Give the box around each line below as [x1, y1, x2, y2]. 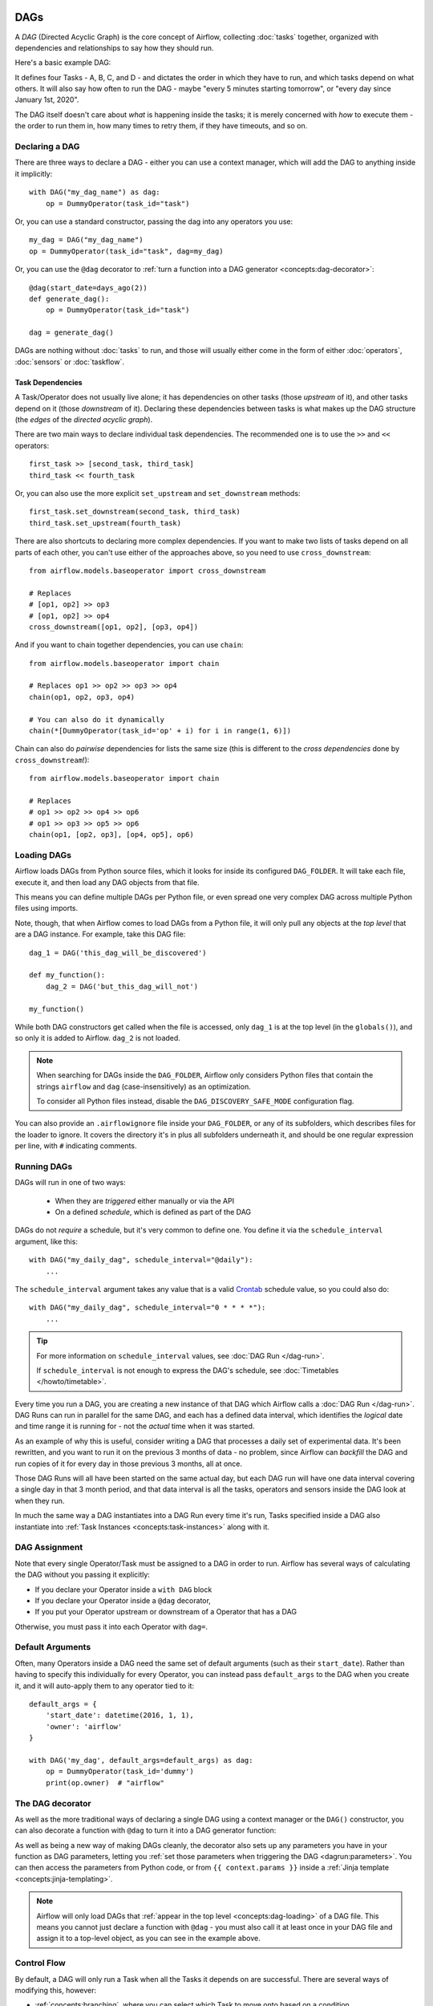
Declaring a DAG [14, 141, 80, 152]
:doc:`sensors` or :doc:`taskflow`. [14, 357, 124, 367]
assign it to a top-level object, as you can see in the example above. [36, 1934, 261, 1943]
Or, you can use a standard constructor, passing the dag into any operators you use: [14, 217, 293, 226]
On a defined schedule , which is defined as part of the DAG [55, 1208, 252, 1217]
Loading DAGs [14, 849, 72, 860]
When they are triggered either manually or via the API [55, 1196, 235, 1205]
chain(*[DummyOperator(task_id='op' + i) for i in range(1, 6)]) [29, 726, 292, 736]
